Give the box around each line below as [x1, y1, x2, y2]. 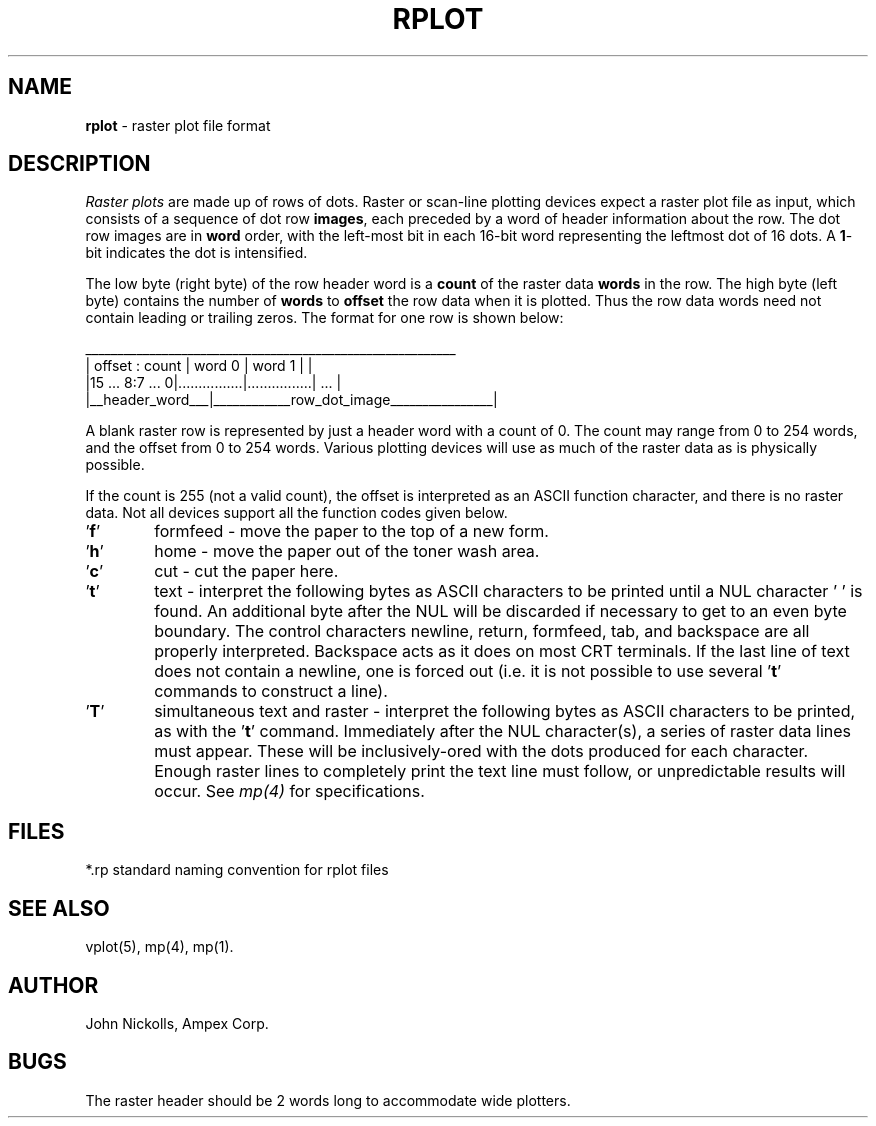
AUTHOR [8, 972, 99, 998]
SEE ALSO [8, 895, 110, 921]
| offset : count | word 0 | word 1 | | [85, 357, 313, 375]
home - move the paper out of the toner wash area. [154, 541, 540, 562]
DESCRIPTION [8, 151, 151, 177]
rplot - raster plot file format [85, 116, 271, 134]
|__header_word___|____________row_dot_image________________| [85, 391, 498, 409]
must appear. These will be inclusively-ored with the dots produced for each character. [154, 741, 809, 762]
